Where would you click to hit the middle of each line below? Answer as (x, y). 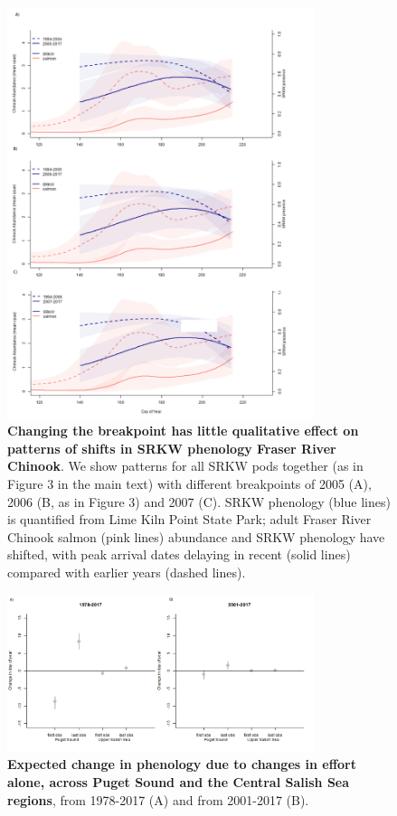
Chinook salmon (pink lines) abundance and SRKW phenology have (196, 536)
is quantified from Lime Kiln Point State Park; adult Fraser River (189, 519)
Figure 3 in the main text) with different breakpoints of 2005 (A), (189, 483)
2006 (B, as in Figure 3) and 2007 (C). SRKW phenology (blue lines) (199, 501)
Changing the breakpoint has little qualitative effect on (183, 431)
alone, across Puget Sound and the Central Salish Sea (179, 781)
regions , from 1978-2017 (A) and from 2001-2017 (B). (158, 799)
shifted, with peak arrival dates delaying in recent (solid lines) (179, 554)
